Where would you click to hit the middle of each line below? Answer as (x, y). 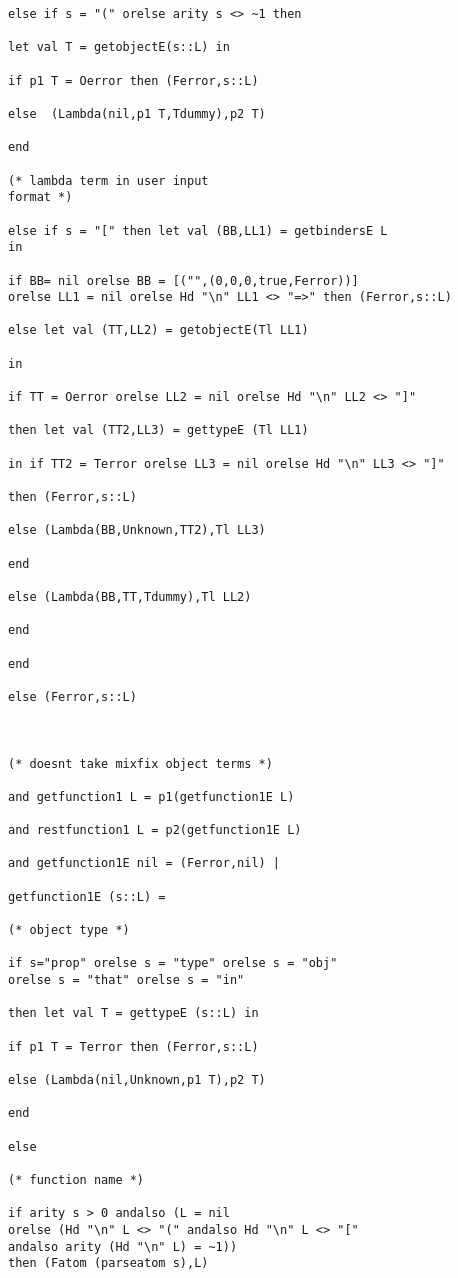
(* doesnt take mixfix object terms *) (140, 763)
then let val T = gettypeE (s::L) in (133, 1013)
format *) (40, 197)
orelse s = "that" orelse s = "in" (126, 980)
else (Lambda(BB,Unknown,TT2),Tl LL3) (137, 530)
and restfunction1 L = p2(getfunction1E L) (155, 830)
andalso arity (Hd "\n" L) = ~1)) (123, 1246)
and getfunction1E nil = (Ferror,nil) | (144, 863)
